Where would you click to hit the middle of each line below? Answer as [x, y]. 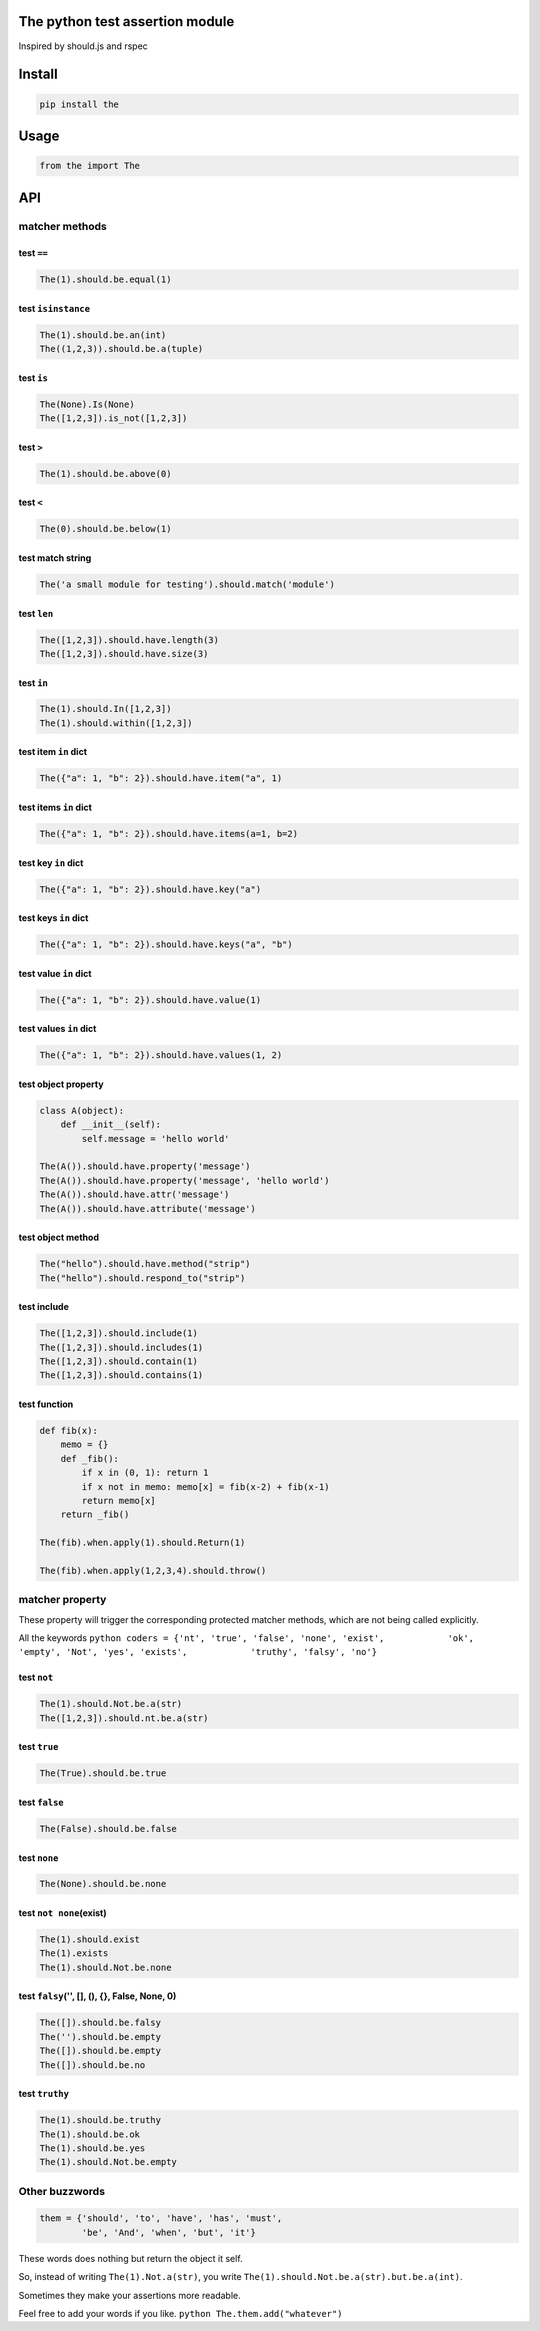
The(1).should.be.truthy [100, 2120]
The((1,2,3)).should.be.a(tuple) [121, 349]
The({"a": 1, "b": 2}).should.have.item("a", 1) [161, 778]
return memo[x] [119, 1500]
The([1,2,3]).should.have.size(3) [124, 653]
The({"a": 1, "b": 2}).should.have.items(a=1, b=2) [169, 834]
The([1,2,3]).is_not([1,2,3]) [113, 418]
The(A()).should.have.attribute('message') [148, 1208]
